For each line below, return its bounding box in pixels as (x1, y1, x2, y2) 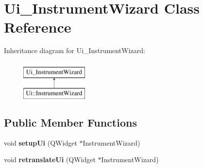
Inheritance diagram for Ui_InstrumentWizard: (4, 45, 145, 56)
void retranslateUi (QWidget (4, 154, 96, 164)
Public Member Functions (4, 115, 137, 130)
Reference (4, 17, 71, 37)
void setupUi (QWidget (4, 138, 77, 148)
